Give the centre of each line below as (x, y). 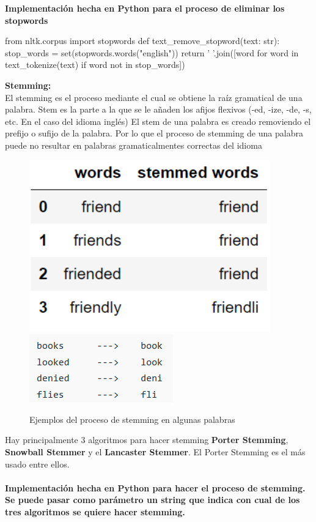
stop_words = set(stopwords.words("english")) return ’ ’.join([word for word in (152, 52)
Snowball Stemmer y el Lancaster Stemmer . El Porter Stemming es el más (155, 451)
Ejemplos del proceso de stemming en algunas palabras (132, 419)
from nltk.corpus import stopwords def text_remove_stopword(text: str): (142, 41)
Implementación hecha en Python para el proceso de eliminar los (145, 8)
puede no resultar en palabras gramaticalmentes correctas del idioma (134, 145)
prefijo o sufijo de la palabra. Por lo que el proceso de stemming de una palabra (154, 133)
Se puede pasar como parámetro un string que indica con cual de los (152, 500)
